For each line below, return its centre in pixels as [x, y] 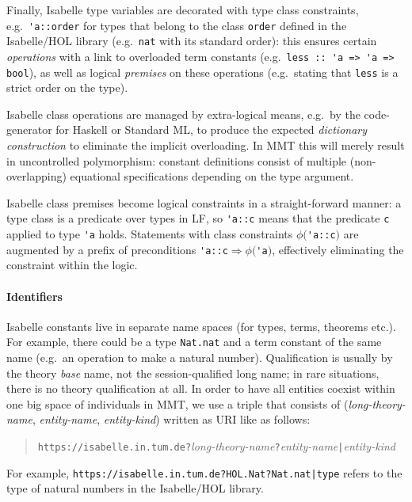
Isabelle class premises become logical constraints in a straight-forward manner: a [204, 202]
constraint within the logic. [72, 265]
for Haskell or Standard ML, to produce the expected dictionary [212, 129]
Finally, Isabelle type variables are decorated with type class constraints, [183, 10]
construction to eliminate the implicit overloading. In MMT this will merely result [206, 145]
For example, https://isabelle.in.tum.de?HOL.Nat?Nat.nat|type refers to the [204, 472]
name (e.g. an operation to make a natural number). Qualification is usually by [200, 357]
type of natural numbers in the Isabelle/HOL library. [135, 488]
